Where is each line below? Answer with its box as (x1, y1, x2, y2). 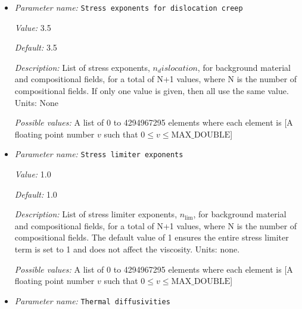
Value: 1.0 (14, 168, 51, 180)
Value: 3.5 (14, 21, 51, 33)
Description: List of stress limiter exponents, (14, 208, 178, 220)
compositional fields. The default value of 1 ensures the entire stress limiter (14, 231, 289, 244)
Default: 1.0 (14, 188, 57, 200)
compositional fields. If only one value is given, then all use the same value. (14, 85, 289, 97)
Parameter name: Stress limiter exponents (14, 148, 183, 160)
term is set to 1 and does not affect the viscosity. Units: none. (14, 243, 240, 255)
